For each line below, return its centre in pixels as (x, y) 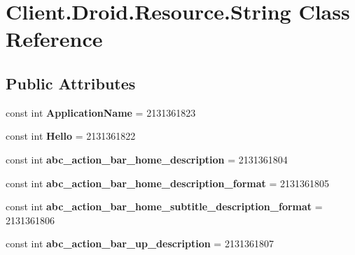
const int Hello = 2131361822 (71, 136)
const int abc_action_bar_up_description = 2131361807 (140, 243)
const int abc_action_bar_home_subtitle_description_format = (164, 206)
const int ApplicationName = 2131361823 (101, 112)
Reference (54, 39)
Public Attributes (71, 83)
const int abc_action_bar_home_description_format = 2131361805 (168, 183)
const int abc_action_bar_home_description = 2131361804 (147, 159)
